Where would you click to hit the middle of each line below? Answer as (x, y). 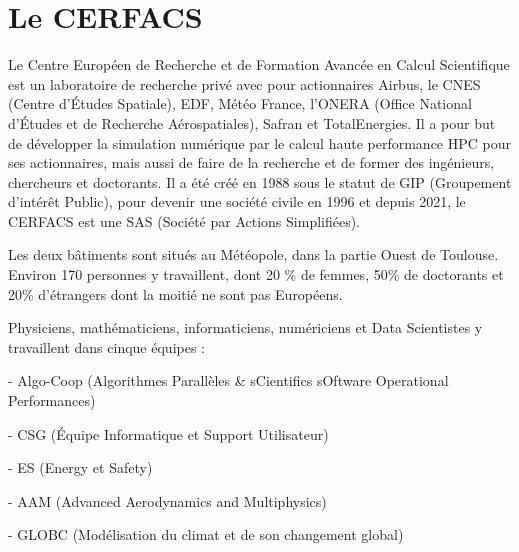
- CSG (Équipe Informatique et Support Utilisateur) (168, 433)
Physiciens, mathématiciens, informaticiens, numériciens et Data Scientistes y (245, 327)
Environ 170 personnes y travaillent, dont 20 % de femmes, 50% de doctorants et (256, 274)
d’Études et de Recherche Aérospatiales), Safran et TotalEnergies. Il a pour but (252, 122)
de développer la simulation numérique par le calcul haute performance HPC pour (260, 142)
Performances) (52, 400)
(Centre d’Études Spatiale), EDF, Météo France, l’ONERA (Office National (240, 103)
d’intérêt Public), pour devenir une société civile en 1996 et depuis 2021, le (237, 201)
